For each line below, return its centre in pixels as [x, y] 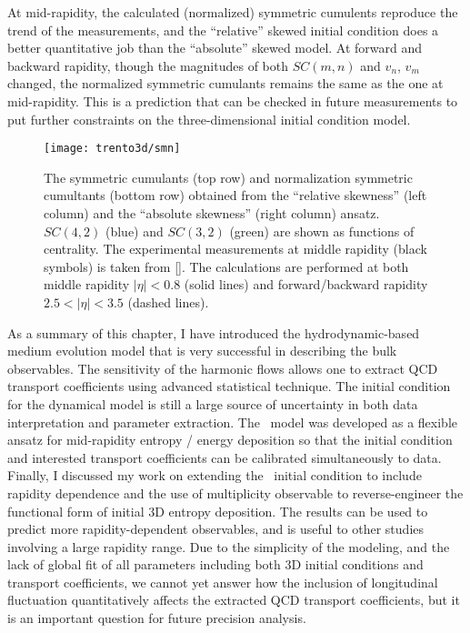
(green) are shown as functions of [322, 231]
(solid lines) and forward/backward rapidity [306, 284]
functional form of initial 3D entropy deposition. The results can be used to [218, 511]
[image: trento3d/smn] [112, 149]
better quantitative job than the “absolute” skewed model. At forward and [215, 48]
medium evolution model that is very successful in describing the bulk [202, 351]
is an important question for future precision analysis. [157, 618]
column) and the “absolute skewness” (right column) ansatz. [212, 213]
